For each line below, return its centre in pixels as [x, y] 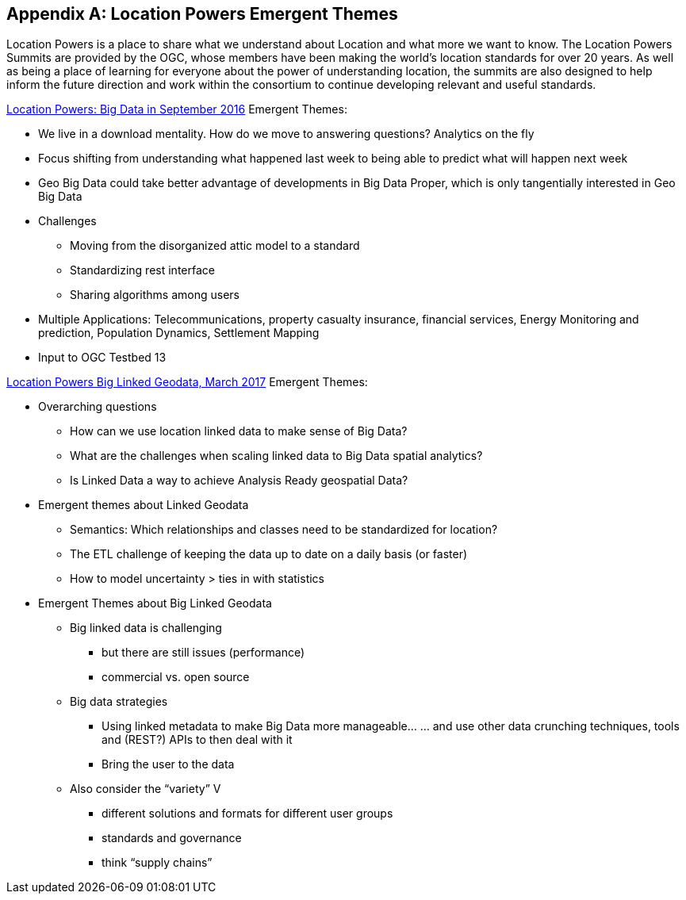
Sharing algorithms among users [155, 295]
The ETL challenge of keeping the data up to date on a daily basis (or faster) [269, 554]
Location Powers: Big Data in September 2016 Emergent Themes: [177, 109]
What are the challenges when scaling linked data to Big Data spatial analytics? [276, 456]
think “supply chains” [157, 863]
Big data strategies [119, 702]
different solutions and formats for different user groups [247, 814]
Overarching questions [98, 407]
